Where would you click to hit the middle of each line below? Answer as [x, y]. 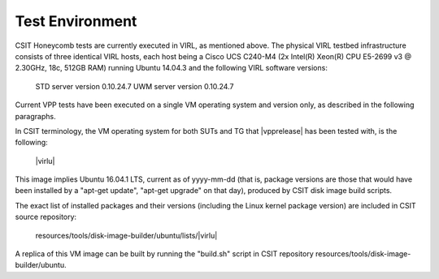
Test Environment [76, 21]
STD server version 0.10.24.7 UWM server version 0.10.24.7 [135, 86]
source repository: [46, 217]
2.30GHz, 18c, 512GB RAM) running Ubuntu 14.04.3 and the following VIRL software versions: [172, 68]
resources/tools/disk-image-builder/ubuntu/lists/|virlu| [126, 235]
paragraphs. [35, 116]
